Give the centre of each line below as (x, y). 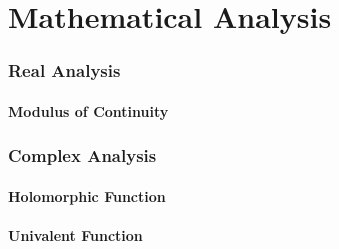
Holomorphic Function (87, 195)
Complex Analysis (82, 155)
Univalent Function (75, 235)
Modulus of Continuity (88, 110)
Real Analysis (64, 70)
